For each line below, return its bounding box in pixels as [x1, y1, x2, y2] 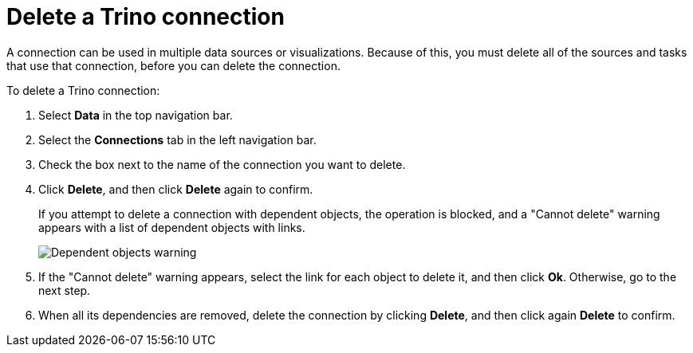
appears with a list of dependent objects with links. [38, 220, 305, 234]
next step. [38, 283, 91, 297]
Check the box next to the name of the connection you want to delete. [38, 157, 406, 171]
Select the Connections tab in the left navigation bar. [38, 132, 317, 147]
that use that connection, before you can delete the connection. [6, 58, 341, 73]
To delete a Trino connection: [6, 83, 160, 97]
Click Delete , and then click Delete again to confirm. [38, 182, 313, 196]
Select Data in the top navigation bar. [38, 108, 233, 122]
